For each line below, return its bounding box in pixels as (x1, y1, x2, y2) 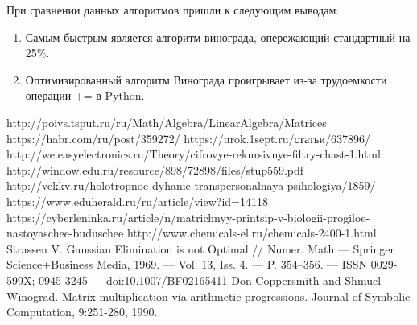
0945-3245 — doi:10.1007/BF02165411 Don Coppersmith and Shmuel (39, 271, 382, 288)
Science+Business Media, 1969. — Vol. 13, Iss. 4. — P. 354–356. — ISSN (6, 256, 367, 273)
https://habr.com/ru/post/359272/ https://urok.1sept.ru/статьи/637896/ (6, 130, 370, 146)
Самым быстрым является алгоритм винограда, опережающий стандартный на (25, 28, 411, 45)
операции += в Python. (25, 87, 145, 104)
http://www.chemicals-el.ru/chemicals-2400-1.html (126, 224, 377, 241)
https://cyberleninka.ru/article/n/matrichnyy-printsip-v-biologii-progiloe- (6, 208, 370, 225)
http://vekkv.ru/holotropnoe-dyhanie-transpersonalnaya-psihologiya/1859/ (6, 177, 376, 194)
